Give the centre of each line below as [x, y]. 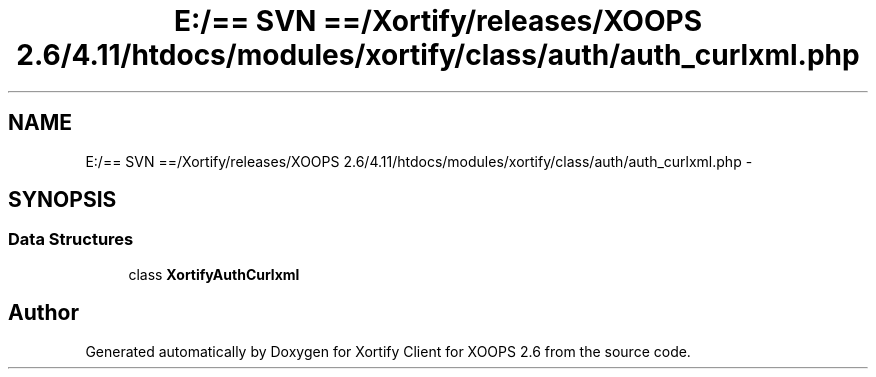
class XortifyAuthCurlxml [214, 274]
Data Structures [71, 239]
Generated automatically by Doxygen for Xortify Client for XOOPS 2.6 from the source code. [388, 351]
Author [43, 313]
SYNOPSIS [62, 200]
